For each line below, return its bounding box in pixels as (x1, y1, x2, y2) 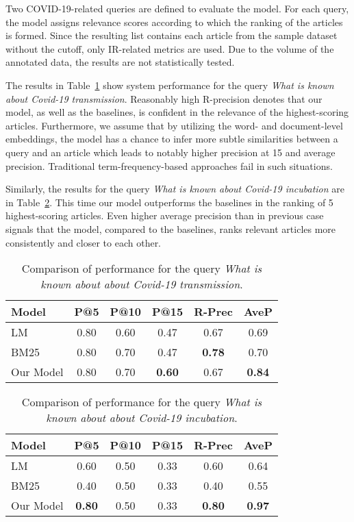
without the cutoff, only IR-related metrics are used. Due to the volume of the (5, 41, 334, 55)
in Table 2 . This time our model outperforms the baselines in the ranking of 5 (5, 195, 333, 209)
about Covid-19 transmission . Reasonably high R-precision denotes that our (5, 91, 323, 105)
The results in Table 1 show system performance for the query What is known (5, 77, 334, 92)
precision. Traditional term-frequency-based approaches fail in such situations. (5, 158, 333, 173)
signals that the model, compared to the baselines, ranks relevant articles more (5, 221, 336, 236)
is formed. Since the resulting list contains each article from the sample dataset (5, 28, 338, 42)
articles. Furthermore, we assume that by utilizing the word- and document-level (5, 118, 343, 132)
